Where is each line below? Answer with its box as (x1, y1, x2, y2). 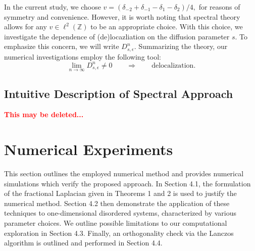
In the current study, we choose (4, 2, 101, 12)
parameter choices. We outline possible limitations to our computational (4, 218, 227, 228)
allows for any (4, 21, 47, 32)
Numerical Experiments (4, 139, 173, 160)
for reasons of (198, 2, 240, 12)
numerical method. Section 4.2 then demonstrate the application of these (4, 197, 230, 208)
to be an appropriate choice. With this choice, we (90, 21, 243, 32)
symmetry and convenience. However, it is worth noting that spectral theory (4, 11, 240, 22)
